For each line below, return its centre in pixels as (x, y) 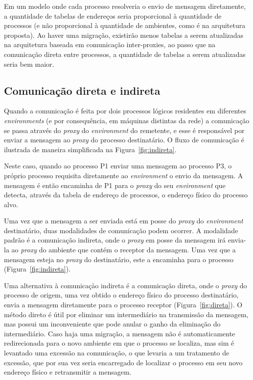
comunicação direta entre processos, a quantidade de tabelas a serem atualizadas (125, 54)
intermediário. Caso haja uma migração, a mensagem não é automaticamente (120, 333)
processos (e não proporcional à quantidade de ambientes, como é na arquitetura (125, 25)
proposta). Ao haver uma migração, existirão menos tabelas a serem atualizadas (124, 35)
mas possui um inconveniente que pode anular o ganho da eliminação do (112, 324)
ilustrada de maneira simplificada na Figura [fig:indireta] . (90, 149)
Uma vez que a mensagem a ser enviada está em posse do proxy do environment (124, 221)
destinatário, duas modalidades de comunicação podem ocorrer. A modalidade (121, 230)
